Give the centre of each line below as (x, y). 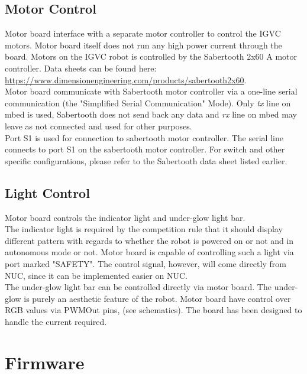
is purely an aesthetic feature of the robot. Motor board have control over (157, 298)
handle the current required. (56, 321)
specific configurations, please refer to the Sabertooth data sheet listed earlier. (146, 160)
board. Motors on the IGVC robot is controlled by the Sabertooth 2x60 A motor (151, 56)
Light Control (47, 192)
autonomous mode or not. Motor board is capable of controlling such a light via (149, 252)
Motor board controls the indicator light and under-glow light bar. (125, 217)
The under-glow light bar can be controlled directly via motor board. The (138, 287)
